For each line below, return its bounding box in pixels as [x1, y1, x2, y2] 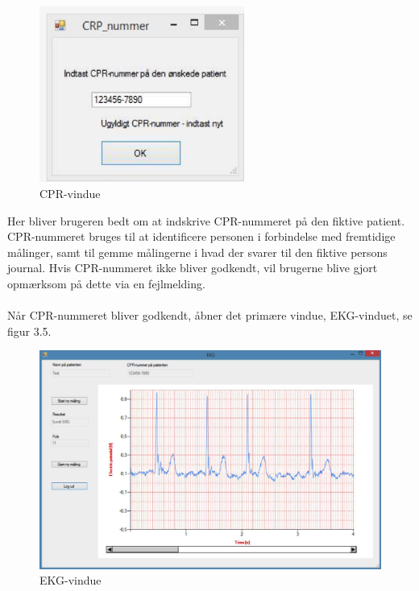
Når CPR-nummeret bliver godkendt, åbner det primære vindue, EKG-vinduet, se [7, 307, 413, 324]
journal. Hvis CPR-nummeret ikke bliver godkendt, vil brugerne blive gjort [7, 259, 378, 276]
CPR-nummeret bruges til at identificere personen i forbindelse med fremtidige [7, 228, 396, 245]
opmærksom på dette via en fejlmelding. [7, 275, 205, 291]
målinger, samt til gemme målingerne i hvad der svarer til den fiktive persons [7, 243, 388, 260]
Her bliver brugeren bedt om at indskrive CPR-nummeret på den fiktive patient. [7, 212, 405, 229]
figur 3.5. [7, 322, 52, 339]
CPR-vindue [39, 185, 101, 202]
